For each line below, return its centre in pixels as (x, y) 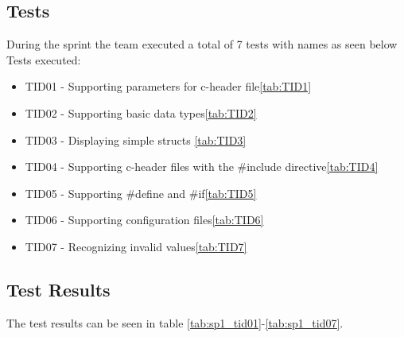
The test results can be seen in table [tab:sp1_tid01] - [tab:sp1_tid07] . (175, 322)
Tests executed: (44, 59)
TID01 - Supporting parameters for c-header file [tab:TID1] (168, 86)
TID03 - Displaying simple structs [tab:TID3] (136, 139)
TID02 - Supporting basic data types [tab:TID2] (141, 112)
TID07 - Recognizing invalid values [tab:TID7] (136, 246)
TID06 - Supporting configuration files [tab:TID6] (144, 220)
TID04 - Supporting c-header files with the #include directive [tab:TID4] (202, 167)
